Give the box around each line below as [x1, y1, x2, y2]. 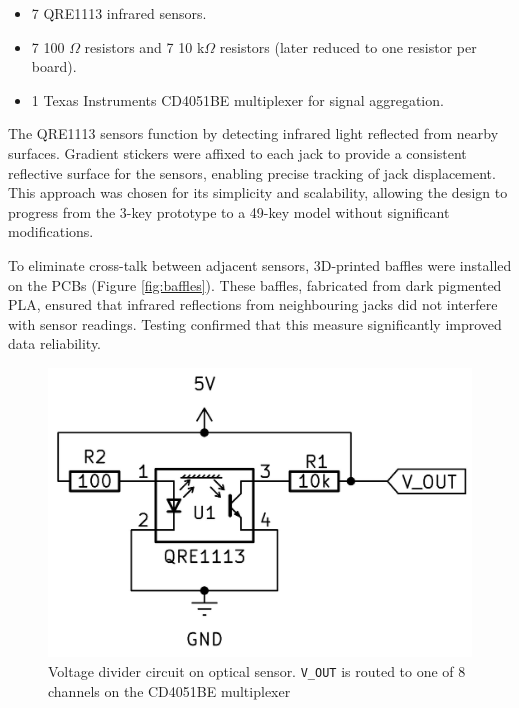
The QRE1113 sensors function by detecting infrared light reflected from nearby [8, 123, 499, 144]
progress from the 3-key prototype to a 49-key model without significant [8, 201, 450, 222]
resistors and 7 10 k [84, 36, 205, 57]
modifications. [8, 221, 94, 242]
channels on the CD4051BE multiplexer [48, 680, 291, 701]
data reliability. [8, 333, 102, 354]
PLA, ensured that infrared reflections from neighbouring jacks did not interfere [8, 294, 498, 315]
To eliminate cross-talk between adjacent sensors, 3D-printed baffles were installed [8, 254, 512, 275]
